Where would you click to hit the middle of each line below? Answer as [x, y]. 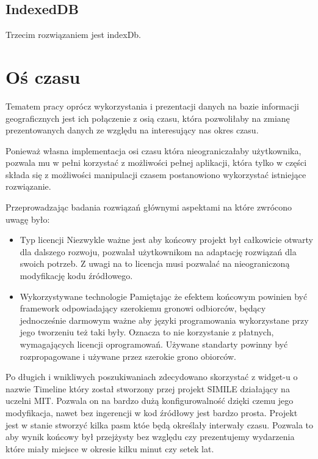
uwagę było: [28, 219]
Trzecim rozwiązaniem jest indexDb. [73, 35]
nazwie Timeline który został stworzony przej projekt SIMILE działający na [148, 388]
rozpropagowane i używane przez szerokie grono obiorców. [128, 356]
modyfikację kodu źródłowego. [76, 276]
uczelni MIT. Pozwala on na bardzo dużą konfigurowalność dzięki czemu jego [150, 401]
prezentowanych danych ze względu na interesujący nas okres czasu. [132, 130]
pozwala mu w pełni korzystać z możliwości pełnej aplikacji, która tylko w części [156, 162]
